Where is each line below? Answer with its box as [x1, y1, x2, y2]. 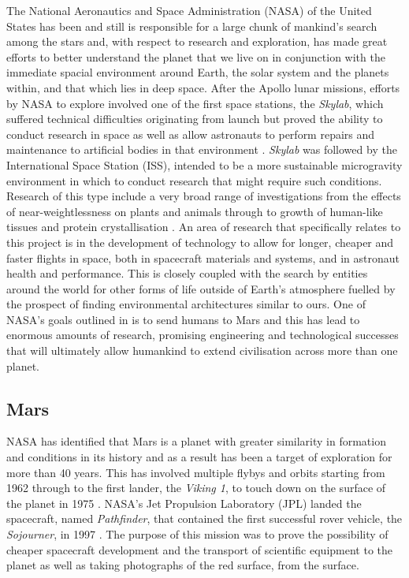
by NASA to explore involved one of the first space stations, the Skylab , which [6, 95, 384, 111]
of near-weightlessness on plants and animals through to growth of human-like [6, 203, 383, 219]
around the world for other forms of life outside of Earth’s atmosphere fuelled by [6, 280, 396, 296]
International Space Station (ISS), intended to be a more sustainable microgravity [6, 156, 403, 173]
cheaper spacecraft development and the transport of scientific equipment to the [6, 541, 392, 557]
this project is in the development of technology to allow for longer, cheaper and [6, 233, 394, 250]
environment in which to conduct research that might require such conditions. [6, 172, 382, 188]
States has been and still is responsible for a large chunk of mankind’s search [6, 17, 377, 34]
